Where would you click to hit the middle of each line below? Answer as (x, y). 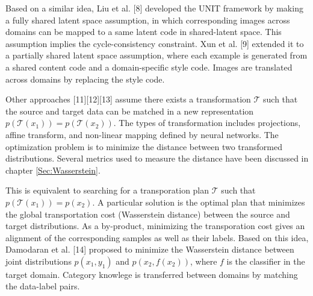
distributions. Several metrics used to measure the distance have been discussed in (157, 158)
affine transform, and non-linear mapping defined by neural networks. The (142, 134)
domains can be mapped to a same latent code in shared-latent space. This (144, 32)
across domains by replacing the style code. (85, 79)
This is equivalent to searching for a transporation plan (107, 190)
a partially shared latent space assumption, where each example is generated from (156, 55)
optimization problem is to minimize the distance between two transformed (144, 146)
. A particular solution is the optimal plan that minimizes (199, 202)
